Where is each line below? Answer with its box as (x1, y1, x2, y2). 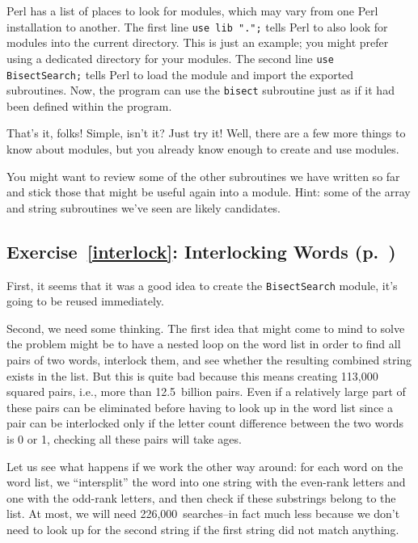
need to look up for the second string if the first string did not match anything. (6, 520, 399, 537)
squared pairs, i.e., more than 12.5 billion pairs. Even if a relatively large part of (6, 383, 406, 400)
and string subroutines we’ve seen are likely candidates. (6, 199, 281, 216)
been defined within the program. (6, 97, 172, 114)
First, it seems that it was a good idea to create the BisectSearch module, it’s (6, 276, 398, 293)
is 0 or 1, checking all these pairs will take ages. (6, 430, 242, 447)
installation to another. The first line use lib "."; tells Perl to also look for (6, 18, 388, 35)
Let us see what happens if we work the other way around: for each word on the (6, 457, 403, 474)
